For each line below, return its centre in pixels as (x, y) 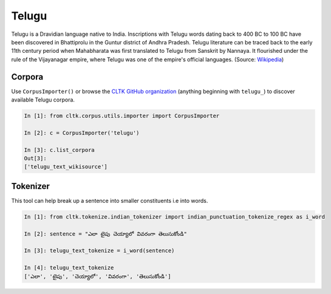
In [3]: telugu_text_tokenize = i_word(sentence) (99, 251)
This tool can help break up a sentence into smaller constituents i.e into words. (110, 200)
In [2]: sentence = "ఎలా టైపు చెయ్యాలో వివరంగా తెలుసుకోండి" (106, 234)
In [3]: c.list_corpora (60, 150)
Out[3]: (35, 158)
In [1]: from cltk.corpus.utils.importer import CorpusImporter (122, 116)
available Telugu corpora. (43, 100)
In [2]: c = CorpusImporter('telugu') (82, 133)
